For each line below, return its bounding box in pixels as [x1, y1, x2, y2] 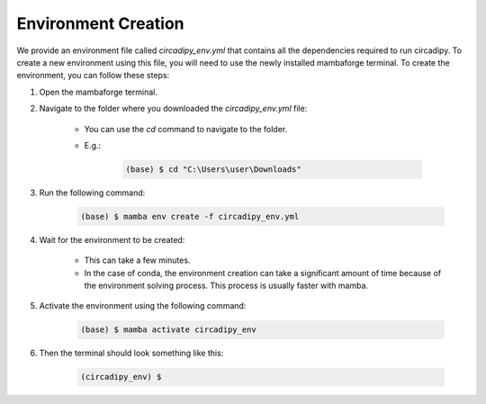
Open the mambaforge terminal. [39, 86, 157, 97]
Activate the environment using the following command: [39, 301, 247, 311]
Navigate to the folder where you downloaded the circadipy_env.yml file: [39, 103, 308, 114]
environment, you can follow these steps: [16, 70, 170, 81]
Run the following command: [39, 187, 146, 198]
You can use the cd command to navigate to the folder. [84, 123, 288, 134]
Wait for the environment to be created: [39, 234, 185, 245]
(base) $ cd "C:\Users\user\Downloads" [125, 164, 301, 175]
